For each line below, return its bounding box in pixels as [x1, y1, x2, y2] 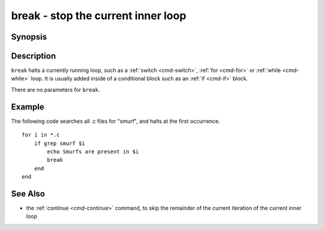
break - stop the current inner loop [11, 9, 187, 22]
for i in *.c [22, 132, 60, 138]
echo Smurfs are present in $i [47, 148, 139, 155]
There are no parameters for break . [11, 86, 100, 93]
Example [11, 102, 44, 112]
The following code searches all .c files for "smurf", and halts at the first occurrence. [11, 117, 220, 125]
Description [11, 51, 56, 61]
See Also [11, 189, 45, 199]
